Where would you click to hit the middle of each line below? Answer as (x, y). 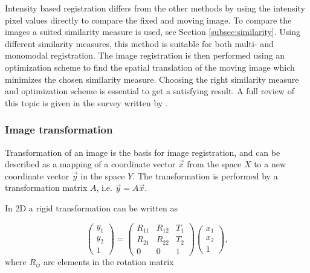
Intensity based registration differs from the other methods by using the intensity (155, 8)
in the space (103, 175)
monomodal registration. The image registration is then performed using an (145, 55)
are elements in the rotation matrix (109, 261)
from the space (214, 164)
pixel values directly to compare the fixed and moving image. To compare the (148, 20)
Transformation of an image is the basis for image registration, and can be (143, 152)
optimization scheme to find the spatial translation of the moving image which (150, 67)
